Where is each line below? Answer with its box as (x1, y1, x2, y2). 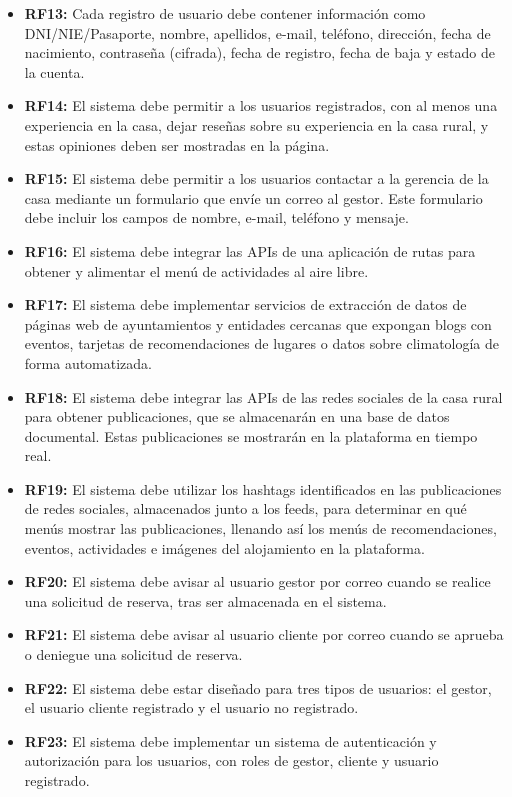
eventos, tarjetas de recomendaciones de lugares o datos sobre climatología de (24, 333, 500, 354)
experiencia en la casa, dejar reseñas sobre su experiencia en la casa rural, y (24, 114, 489, 135)
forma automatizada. (24, 352, 153, 373)
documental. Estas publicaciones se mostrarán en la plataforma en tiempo (24, 425, 478, 446)
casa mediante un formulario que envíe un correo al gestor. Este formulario (24, 187, 483, 208)
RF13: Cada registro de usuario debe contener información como (24, 3, 426, 23)
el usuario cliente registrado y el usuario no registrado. (24, 697, 359, 718)
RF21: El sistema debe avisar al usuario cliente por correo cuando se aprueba (24, 624, 504, 645)
